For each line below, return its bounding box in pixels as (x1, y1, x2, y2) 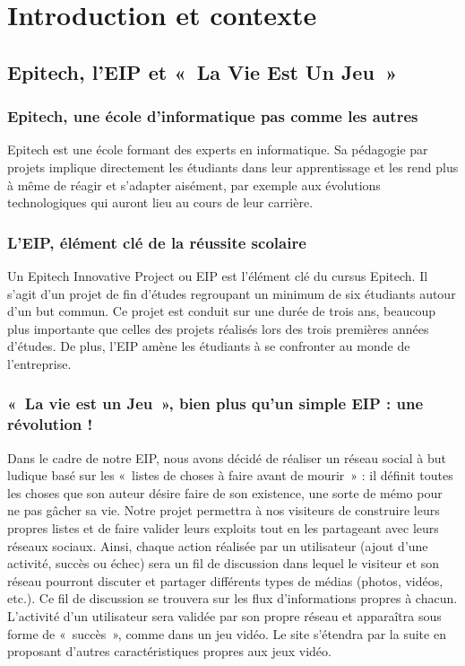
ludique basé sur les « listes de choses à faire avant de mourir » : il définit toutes (7, 466, 453, 485)
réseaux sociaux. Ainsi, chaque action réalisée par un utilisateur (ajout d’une (7, 536, 428, 555)
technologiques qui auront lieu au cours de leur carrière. (7, 193, 314, 212)
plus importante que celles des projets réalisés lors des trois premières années (7, 319, 429, 337)
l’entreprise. (7, 354, 72, 372)
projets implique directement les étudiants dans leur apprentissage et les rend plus (7, 157, 459, 176)
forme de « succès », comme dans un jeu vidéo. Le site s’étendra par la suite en (7, 624, 446, 643)
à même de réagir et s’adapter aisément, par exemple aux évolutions (7, 175, 381, 194)
